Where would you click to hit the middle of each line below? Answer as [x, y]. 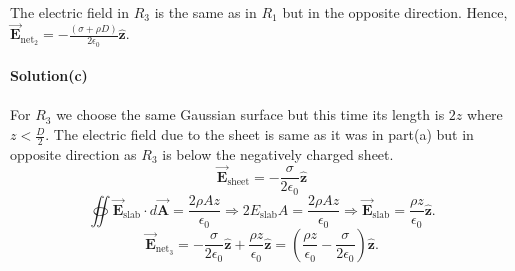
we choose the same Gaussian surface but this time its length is [250, 114]
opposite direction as [73, 153]
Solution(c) [49, 75]
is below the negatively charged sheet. [278, 153]
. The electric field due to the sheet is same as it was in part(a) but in [259, 134]
